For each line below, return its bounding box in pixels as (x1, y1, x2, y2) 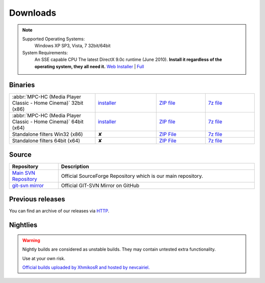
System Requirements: (22, 50, 68, 56)
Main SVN (12, 170, 35, 176)
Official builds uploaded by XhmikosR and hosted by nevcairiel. (22, 264, 150, 270)
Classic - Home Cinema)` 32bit (12, 100, 83, 107)
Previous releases (9, 195, 65, 203)
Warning (22, 237, 40, 243)
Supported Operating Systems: (22, 36, 85, 42)
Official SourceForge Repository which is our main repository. (61, 172, 203, 179)
